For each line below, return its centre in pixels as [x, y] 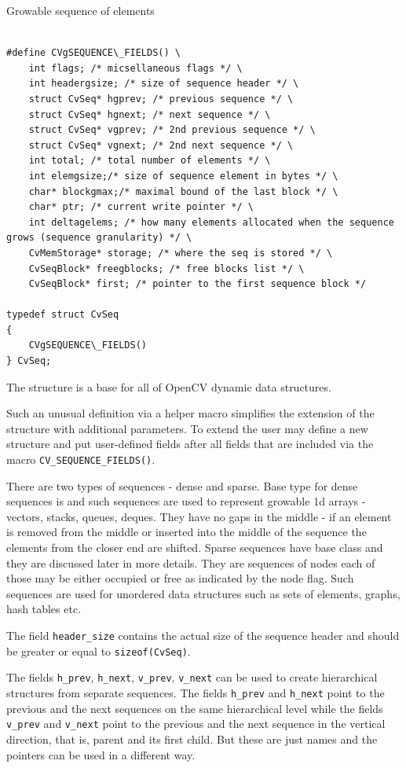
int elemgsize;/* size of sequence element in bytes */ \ [183, 176]
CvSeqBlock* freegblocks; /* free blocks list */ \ [166, 268]
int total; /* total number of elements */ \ [150, 161]
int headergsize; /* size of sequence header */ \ [164, 84]
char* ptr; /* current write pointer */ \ [141, 207]
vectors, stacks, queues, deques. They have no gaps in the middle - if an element [199, 516]
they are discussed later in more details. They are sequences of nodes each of [191, 562]
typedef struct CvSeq [63, 315]
